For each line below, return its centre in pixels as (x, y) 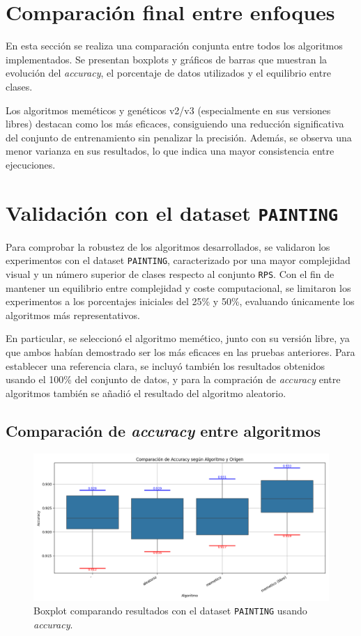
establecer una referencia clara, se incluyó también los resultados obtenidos (165, 365)
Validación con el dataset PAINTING (172, 212)
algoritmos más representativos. (73, 315)
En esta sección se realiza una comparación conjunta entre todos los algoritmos (174, 46)
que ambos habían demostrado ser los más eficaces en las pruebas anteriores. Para (180, 352)
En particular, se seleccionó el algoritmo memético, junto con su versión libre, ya (178, 338)
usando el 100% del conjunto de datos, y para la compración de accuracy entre (173, 379)
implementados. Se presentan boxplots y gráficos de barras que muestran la (167, 59)
